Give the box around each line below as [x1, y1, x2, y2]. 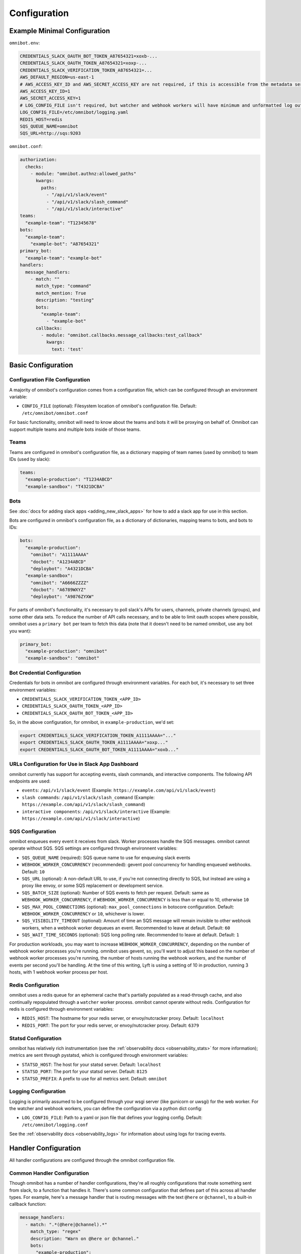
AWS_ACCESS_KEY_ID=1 [20, 88, 70, 94]
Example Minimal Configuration [9, 27, 110, 35]
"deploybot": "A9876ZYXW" [30, 594, 94, 599]
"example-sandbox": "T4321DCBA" [25, 484, 105, 489]
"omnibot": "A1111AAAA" [30, 552, 89, 558]
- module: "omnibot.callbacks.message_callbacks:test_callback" [41, 333, 203, 338]
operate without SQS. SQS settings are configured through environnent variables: [9, 845, 178, 851]
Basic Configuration [9, 361, 73, 370]
